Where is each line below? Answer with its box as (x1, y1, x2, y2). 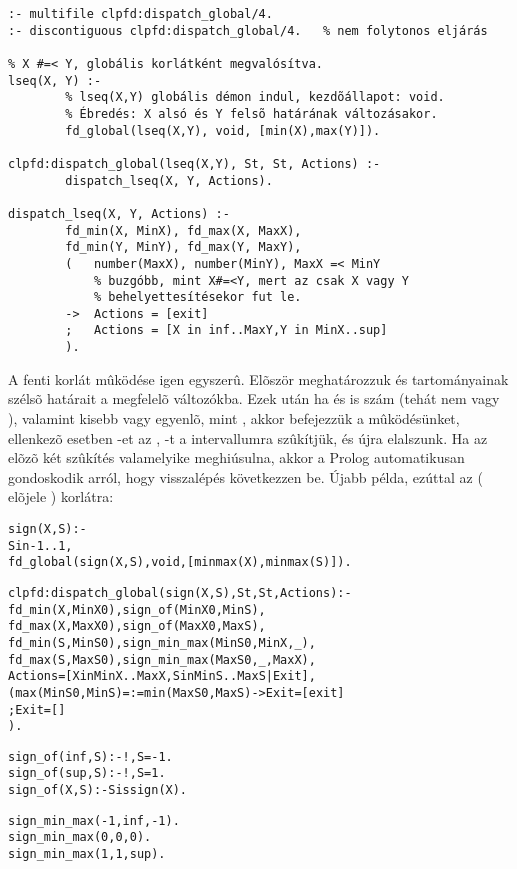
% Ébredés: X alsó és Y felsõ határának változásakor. (65, 106, 438, 121)
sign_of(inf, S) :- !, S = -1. (8, 749, 173, 764)
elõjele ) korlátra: (8, 486, 114, 507)
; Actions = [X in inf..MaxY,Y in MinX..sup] (65, 323, 388, 338)
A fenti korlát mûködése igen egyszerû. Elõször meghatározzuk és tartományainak (8, 368, 509, 389)
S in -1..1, (8, 538, 73, 553)
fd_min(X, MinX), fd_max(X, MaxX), (65, 223, 302, 238)
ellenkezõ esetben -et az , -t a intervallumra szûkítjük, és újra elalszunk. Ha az (8, 427, 488, 448)
